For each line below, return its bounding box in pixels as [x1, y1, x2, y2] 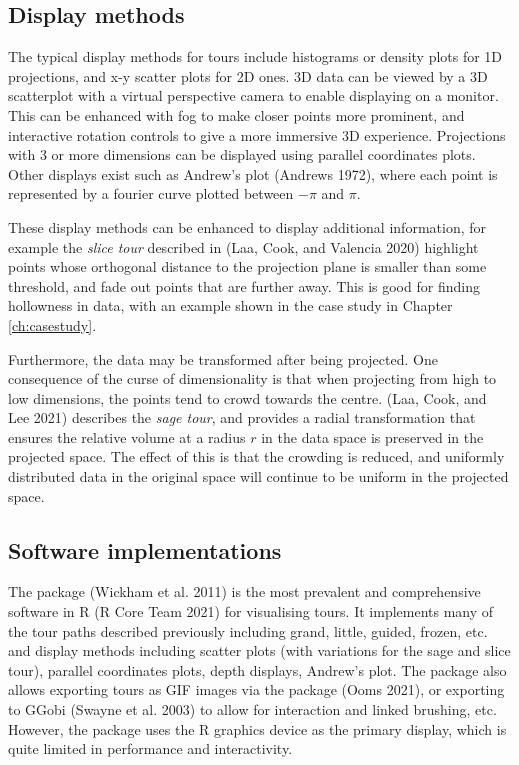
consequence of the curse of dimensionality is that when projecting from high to [8, 368, 497, 389]
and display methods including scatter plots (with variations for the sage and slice [8, 640, 511, 661]
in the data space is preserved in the [261, 426, 484, 447]
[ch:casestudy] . [8, 314, 97, 335]
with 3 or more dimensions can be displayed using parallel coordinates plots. [8, 144, 476, 165]
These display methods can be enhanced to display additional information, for [8, 216, 486, 237]
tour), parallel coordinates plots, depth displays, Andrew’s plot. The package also [8, 659, 507, 680]
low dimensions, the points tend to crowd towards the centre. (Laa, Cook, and [8, 387, 487, 408]
